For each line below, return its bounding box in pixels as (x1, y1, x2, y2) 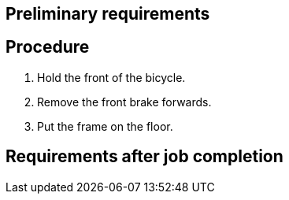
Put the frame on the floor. (37, 119, 173, 133)
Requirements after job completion (6, 146, 283, 167)
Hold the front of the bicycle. (37, 70, 186, 84)
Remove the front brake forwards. (37, 94, 212, 109)
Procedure (6, 37, 90, 57)
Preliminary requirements (6, 4, 210, 24)
